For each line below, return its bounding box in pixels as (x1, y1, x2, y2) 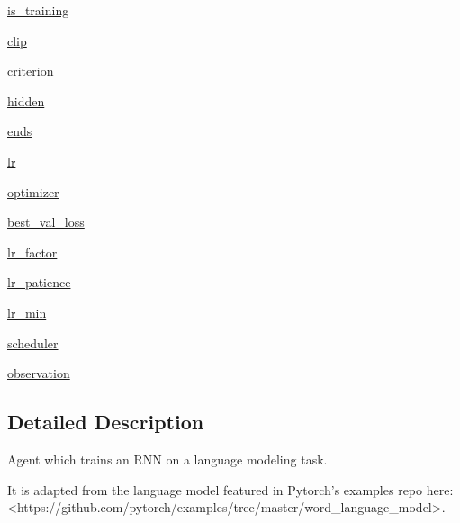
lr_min (7, 302, 47, 321)
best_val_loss (7, 212, 85, 231)
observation (7, 364, 70, 383)
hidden (7, 91, 45, 110)
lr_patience (7, 273, 71, 292)
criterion (7, 61, 54, 80)
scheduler (7, 333, 59, 352)
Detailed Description (7, 408, 204, 436)
